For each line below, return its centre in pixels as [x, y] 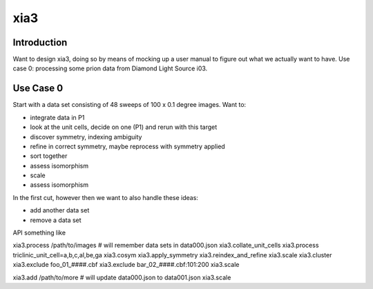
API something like [39, 233]
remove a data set [56, 220]
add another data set [60, 210]
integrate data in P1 [57, 117]
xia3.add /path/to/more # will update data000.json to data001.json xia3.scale [122, 277]
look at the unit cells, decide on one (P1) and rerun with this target [124, 127]
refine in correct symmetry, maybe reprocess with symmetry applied [128, 146]
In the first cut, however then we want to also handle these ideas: [105, 197]
